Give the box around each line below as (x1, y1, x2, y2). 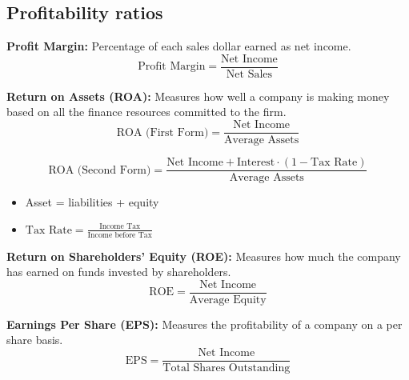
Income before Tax (87, 230, 152, 239)
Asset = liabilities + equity (25, 194, 159, 210)
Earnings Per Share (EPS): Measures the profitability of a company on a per (6, 315, 403, 332)
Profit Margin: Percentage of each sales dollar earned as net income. (6, 38, 351, 54)
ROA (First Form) (116, 126, 209, 138)
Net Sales (226, 68, 273, 80)
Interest (237, 157, 275, 169)
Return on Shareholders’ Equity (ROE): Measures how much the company (6, 247, 401, 264)
